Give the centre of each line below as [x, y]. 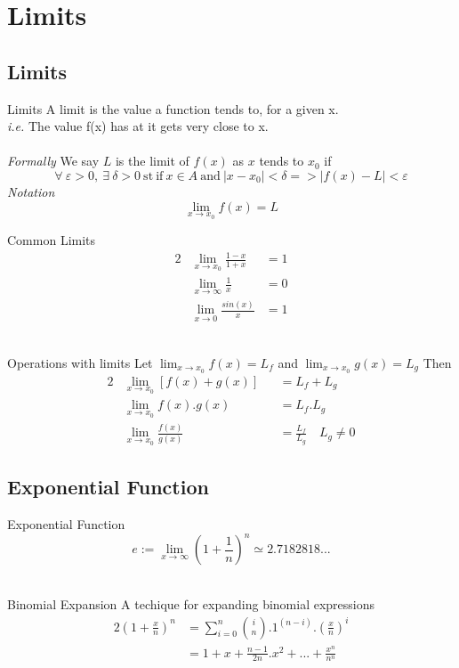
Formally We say [53, 161]
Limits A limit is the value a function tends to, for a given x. [173, 108]
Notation [31, 191]
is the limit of [152, 161]
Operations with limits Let [80, 362]
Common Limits [52, 240]
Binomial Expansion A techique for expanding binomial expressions [191, 603]
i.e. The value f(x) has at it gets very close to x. [138, 126]
